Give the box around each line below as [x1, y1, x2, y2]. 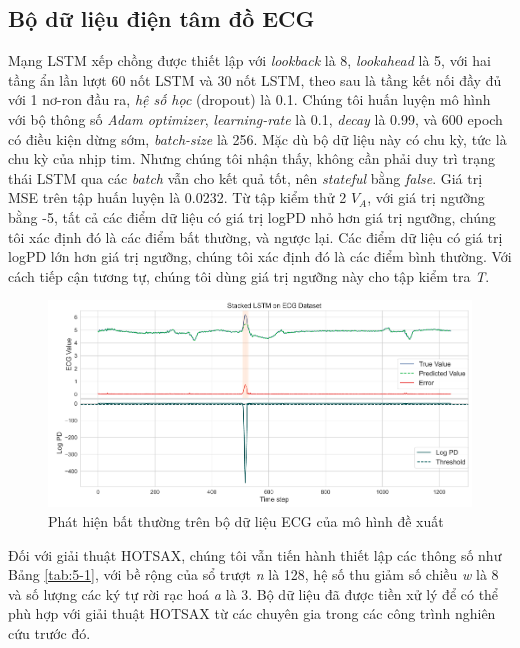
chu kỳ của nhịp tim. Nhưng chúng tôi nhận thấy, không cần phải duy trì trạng [8, 148, 496, 169]
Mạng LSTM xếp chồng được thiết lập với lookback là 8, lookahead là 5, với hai [8, 50, 491, 71]
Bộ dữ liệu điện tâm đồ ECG [8, 3, 315, 34]
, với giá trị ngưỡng [367, 187, 485, 208]
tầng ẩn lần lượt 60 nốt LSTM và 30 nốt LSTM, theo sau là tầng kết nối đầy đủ [8, 69, 502, 90]
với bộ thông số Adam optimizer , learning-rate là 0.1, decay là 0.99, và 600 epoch [8, 108, 503, 129]
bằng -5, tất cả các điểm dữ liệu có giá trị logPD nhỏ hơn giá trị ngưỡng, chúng [8, 206, 496, 227]
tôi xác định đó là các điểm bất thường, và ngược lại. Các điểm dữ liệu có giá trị [8, 226, 503, 247]
